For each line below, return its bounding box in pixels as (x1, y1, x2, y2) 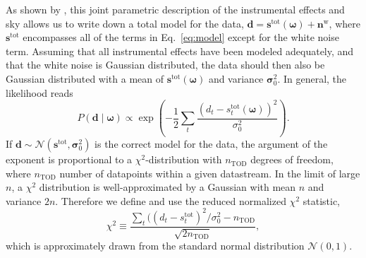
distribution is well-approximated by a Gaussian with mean (39, 180, 296, 194)
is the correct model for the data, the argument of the (94, 136, 328, 151)
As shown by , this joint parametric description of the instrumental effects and (6, 2, 345, 16)
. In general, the (277, 71, 347, 86)
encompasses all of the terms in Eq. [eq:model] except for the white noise (23, 30, 339, 45)
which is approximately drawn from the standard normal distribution (6, 238, 305, 253)
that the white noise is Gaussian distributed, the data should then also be (6, 57, 325, 72)
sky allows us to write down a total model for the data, (6, 16, 244, 30)
